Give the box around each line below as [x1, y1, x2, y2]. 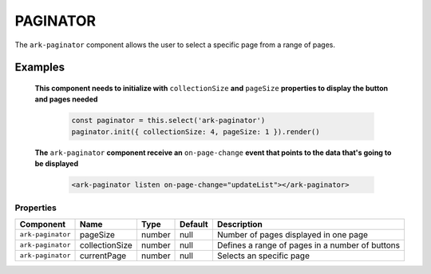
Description [216, 218, 263, 229]
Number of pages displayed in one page [216, 228, 369, 240]
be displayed [34, 159, 79, 169]
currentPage [79, 250, 127, 261]
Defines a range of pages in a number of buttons [216, 240, 401, 251]
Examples [14, 61, 65, 74]
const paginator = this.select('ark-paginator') [71, 116, 266, 125]
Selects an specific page [216, 250, 310, 261]
